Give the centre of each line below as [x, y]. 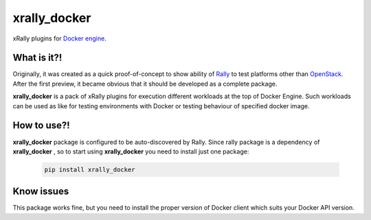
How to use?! [41, 126]
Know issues [41, 192]
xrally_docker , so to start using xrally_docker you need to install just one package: [131, 151]
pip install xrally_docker [90, 169]
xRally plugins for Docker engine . [59, 38]
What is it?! [37, 58]
